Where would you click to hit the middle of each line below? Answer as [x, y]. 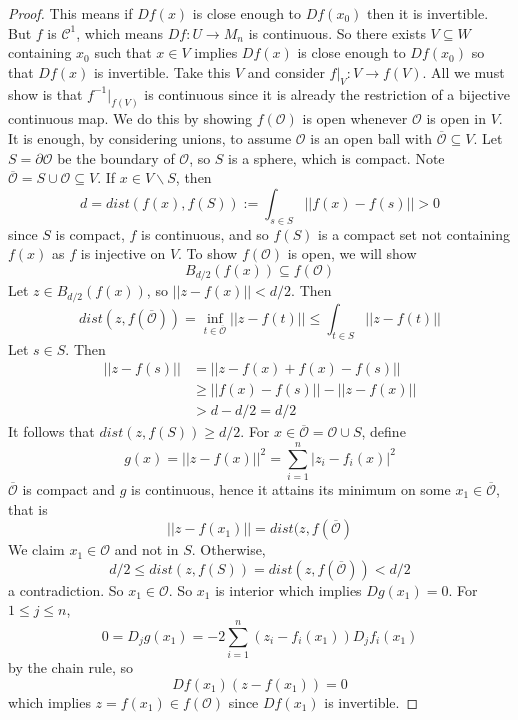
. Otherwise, [228, 549]
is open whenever [355, 118]
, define [383, 431]
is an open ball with [371, 138]
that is [28, 508]
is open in [456, 118]
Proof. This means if [70, 13]
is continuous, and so [205, 233]
